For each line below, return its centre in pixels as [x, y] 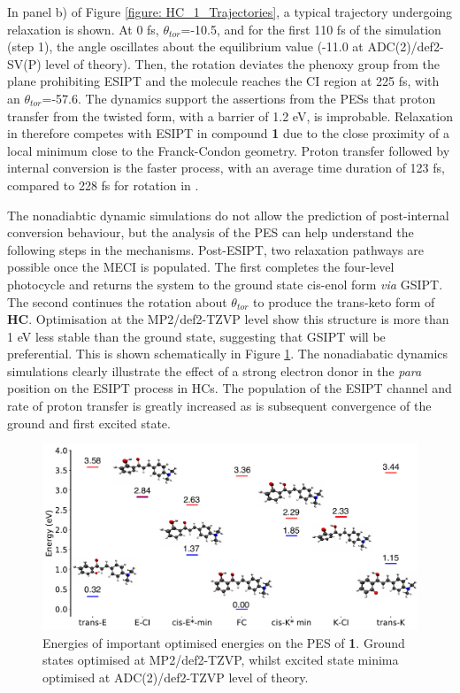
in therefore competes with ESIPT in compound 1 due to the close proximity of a [228, 133]
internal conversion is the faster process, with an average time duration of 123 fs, [226, 168]
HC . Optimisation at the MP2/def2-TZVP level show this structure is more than [228, 319]
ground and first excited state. [89, 423]
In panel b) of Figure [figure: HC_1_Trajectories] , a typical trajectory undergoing [230, 12]
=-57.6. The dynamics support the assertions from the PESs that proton [239, 98]
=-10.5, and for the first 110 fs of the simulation [311, 29]
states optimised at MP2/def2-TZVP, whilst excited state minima [221, 660]
